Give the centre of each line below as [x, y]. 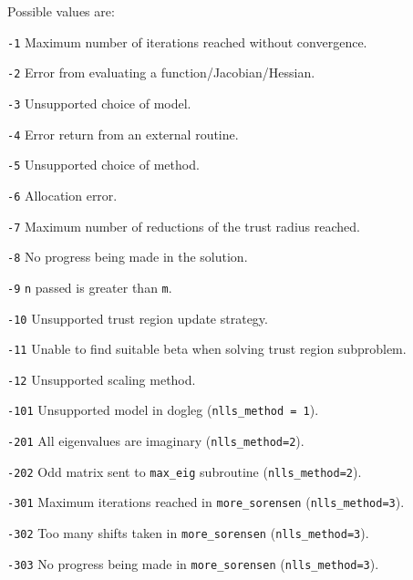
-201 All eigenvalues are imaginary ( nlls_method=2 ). [156, 441]
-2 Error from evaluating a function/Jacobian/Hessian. [161, 72]
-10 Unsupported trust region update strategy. [138, 318]
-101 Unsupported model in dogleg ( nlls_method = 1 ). [163, 410]
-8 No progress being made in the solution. [128, 257]
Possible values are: [61, 11]
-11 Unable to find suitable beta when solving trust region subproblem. [207, 349]
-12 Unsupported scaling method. [102, 379]
